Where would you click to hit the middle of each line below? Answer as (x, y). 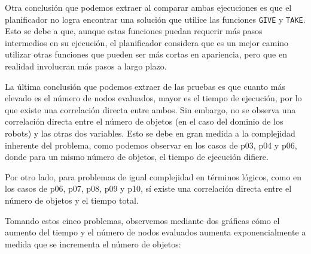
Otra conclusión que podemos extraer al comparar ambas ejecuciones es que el (148, 7)
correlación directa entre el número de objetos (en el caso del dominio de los (144, 121)
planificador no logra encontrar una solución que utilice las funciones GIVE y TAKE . (155, 19)
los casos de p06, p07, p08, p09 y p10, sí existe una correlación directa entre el (148, 188)
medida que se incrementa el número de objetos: (93, 244)
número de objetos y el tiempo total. (72, 200)
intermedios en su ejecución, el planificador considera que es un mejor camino (147, 42)
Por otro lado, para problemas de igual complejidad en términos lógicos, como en (153, 176)
